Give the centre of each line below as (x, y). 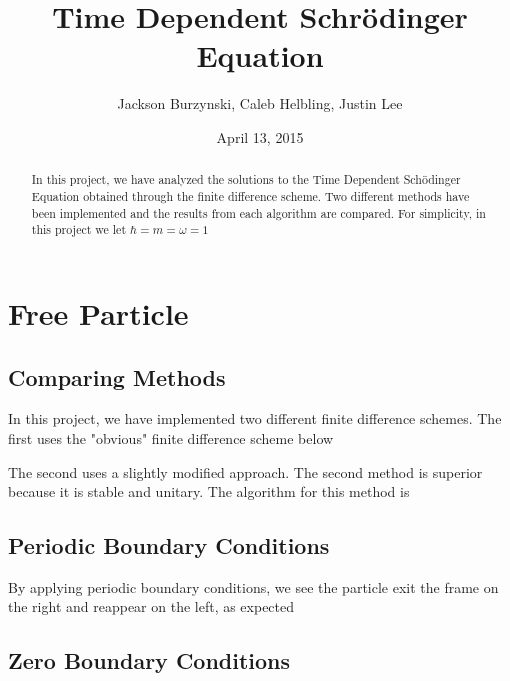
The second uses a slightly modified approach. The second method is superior (245, 471)
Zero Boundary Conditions (149, 660)
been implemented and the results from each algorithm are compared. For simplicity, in (258, 212)
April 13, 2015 (260, 136)
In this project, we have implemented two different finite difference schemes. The (255, 418)
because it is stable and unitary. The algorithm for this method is (209, 491)
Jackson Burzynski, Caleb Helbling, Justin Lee (260, 103)
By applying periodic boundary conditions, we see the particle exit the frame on (253, 586)
